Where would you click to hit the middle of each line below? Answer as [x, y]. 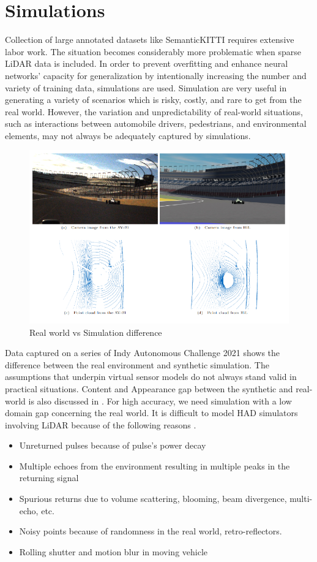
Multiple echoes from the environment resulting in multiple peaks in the [155, 465]
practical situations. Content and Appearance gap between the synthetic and [149, 388]
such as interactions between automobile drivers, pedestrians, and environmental [156, 123]
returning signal [49, 478]
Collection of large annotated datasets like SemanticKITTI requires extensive [150, 40]
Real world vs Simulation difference [96, 332]
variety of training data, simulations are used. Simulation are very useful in [146, 87]
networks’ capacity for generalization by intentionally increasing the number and [156, 75]
